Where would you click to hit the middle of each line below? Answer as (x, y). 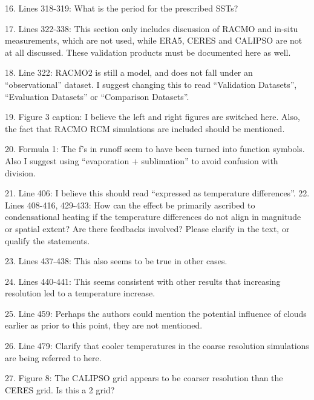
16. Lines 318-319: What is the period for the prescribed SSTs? (122, 8)
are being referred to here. (53, 357)
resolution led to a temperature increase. (80, 293)
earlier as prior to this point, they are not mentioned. (104, 325)
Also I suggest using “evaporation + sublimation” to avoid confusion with (142, 160)
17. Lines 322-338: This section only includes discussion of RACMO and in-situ (152, 28)
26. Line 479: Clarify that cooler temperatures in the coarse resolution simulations (157, 346)
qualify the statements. (47, 240)
